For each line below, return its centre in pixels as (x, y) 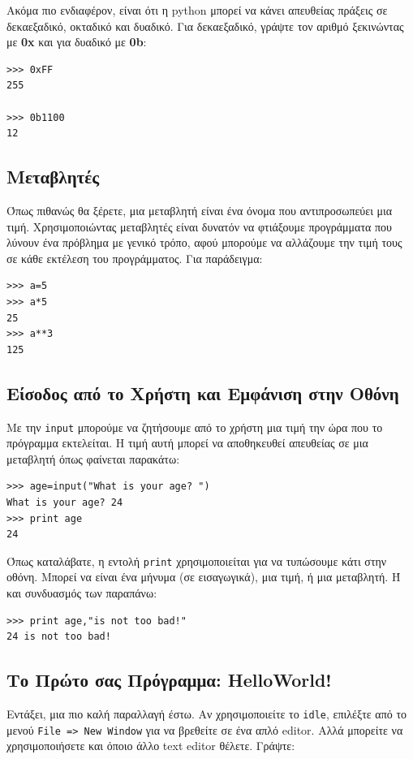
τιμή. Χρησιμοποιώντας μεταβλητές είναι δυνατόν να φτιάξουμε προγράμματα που (200, 226)
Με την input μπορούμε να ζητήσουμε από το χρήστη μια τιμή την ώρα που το (195, 427)
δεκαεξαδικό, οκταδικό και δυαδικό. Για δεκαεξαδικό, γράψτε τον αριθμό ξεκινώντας (205, 26)
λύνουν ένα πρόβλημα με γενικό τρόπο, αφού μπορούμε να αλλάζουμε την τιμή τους (204, 242)
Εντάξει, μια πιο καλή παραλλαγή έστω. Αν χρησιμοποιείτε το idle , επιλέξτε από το (207, 713)
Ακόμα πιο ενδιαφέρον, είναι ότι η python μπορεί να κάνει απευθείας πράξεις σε (197, 10)
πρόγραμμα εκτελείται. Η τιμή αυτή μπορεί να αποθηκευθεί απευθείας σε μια (187, 443)
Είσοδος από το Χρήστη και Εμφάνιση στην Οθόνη (203, 392)
